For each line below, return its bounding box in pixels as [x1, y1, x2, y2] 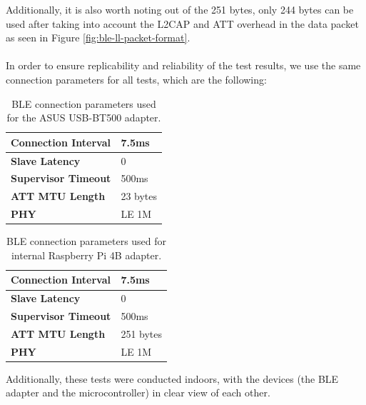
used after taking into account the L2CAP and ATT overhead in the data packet [6, 16, 359, 31]
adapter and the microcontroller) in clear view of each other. [6, 385, 270, 400]
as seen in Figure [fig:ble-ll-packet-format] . [6, 30, 190, 45]
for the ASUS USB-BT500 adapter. [6, 110, 161, 125]
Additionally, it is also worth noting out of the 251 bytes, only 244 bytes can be [6, 2, 354, 16]
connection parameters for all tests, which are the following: [6, 71, 267, 86]
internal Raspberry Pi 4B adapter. [11, 247, 162, 262]
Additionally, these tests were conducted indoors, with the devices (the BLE [6, 371, 339, 386]
